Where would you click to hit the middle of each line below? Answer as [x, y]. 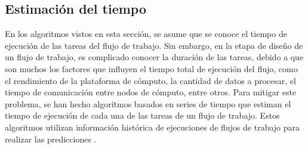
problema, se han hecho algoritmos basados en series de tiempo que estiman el [148, 103]
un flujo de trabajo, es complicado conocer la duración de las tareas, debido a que [154, 57]
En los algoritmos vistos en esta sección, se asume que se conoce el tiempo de [146, 34]
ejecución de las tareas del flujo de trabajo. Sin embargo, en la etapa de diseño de [154, 45]
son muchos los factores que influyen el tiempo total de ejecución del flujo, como [151, 68]
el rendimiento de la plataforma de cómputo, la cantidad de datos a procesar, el [150, 80]
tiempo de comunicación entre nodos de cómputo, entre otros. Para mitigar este [151, 92]
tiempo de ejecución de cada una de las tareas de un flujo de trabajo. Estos [142, 115]
